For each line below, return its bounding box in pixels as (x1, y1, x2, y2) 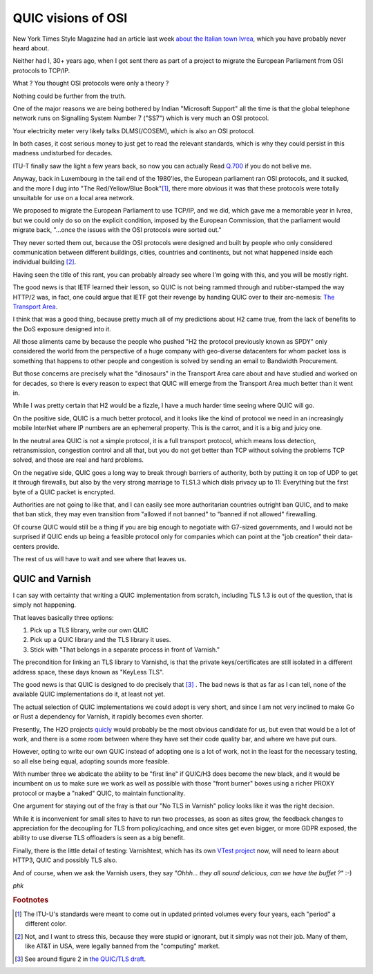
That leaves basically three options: (12, 613, 114, 621)
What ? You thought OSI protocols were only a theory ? (12, 79, 169, 88)
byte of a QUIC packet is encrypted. (12, 487, 115, 496)
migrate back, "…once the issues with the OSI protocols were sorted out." (12, 226, 222, 234)
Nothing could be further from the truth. (12, 92, 126, 100)
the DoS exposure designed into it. (12, 324, 112, 333)
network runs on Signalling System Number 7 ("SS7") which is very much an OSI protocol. (12, 114, 269, 122)
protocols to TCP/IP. (12, 66, 70, 75)
